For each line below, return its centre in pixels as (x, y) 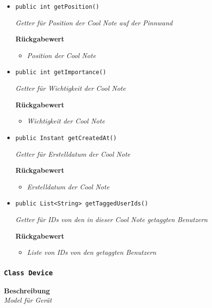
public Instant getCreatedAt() (66, 138)
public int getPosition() (57, 7)
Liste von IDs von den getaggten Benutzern (92, 252)
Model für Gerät (28, 300)
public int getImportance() (61, 72)
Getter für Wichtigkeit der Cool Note (70, 88)
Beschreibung (27, 290)
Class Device (29, 273)
